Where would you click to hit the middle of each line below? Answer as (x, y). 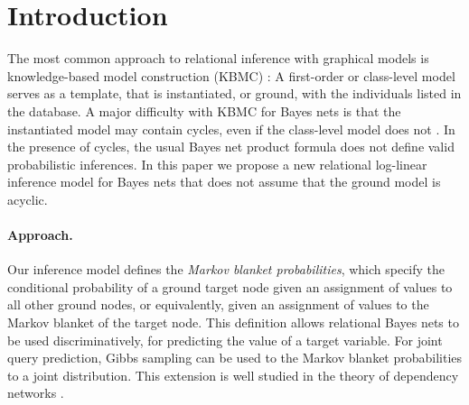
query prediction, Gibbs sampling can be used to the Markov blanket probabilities (235, 358)
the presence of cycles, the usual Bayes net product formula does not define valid (231, 147)
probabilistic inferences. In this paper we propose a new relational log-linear (217, 164)
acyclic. (28, 199)
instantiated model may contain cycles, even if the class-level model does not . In (231, 129)
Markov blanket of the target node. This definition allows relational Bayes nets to (233, 322)
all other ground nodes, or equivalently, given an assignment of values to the (218, 304)
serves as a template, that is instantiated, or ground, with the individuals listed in (234, 93)
